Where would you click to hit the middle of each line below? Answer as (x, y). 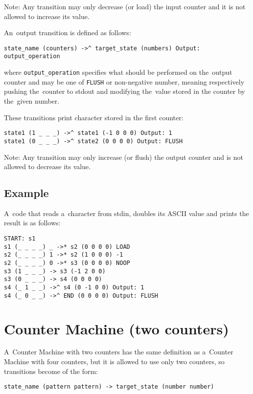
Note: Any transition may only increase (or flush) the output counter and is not (124, 157)
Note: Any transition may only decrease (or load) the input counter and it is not (125, 6)
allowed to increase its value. (47, 16)
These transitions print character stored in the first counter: (94, 117)
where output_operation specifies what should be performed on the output (118, 72)
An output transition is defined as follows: (68, 33)
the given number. (32, 101)
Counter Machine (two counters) (116, 328)
